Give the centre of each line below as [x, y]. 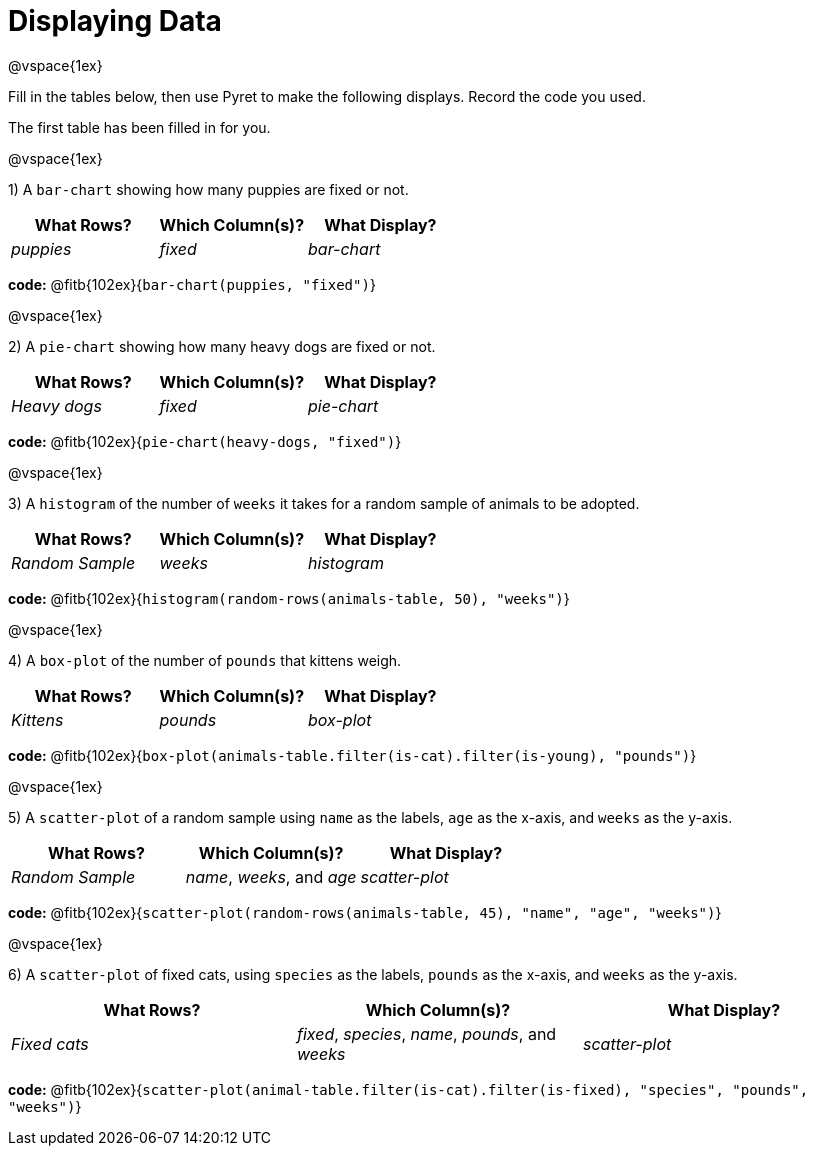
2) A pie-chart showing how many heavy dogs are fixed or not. [222, 346]
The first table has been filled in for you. [139, 127]
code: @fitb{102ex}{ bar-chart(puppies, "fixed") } [192, 284]
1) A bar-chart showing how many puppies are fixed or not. [208, 189]
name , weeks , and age [271, 876]
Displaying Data [115, 21]
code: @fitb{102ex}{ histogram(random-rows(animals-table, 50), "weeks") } [289, 598]
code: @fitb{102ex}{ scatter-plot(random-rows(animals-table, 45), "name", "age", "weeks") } [365, 912]
